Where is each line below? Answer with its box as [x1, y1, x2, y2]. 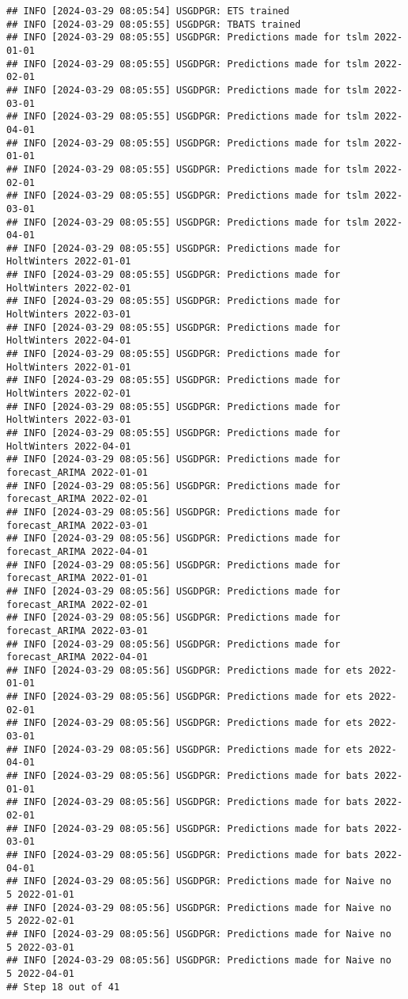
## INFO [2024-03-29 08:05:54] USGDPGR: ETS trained [6, 6, 289, 17]
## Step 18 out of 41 [6, 981, 120, 993]
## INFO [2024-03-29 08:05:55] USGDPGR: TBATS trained [6, 18, 301, 30]
